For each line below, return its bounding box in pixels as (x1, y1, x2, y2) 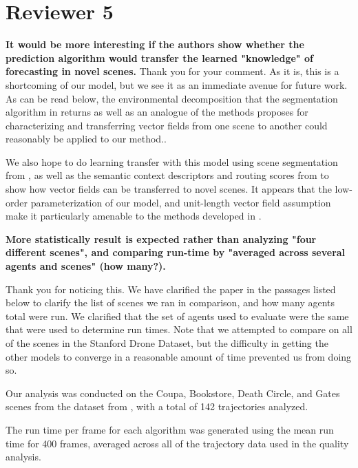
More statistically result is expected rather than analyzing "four (6, 231, 317, 246)
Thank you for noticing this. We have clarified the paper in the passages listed (6, 281, 336, 296)
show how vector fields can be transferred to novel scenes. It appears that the (6, 182, 332, 196)
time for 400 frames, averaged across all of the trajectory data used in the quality (6, 436, 349, 450)
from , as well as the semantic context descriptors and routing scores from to (6, 168, 329, 182)
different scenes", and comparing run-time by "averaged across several (6, 245, 346, 259)
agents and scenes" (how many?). (6, 259, 166, 273)
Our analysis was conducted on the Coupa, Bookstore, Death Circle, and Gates (6, 385, 340, 400)
